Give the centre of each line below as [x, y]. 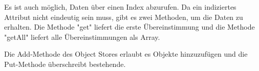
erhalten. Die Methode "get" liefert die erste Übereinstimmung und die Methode [129, 27]
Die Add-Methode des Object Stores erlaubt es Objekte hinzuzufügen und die [126, 54]
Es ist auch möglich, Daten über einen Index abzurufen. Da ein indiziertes [120, 7]
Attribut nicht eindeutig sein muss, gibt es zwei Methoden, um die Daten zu [124, 17]
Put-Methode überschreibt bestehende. [65, 64]
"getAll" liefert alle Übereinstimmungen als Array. [82, 37]
